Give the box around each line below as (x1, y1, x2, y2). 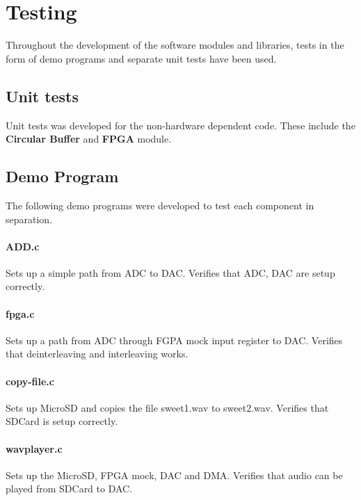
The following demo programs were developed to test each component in (6, 197, 314, 212)
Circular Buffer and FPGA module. (6, 131, 172, 146)
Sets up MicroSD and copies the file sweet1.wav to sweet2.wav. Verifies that (6, 400, 329, 414)
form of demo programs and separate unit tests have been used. (6, 51, 277, 65)
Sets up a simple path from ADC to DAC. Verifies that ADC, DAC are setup (6, 265, 335, 280)
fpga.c (6, 306, 35, 321)
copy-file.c (6, 373, 54, 388)
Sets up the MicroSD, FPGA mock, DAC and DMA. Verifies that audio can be (6, 467, 343, 482)
